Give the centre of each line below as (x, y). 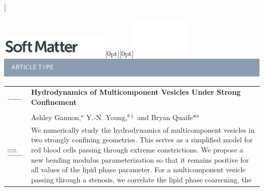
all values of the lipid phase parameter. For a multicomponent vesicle (138, 169)
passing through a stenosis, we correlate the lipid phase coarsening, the (141, 179)
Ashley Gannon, (56, 117)
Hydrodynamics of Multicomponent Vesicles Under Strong (136, 92)
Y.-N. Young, (107, 117)
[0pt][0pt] (120, 53)
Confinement (54, 102)
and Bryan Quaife (165, 117)
